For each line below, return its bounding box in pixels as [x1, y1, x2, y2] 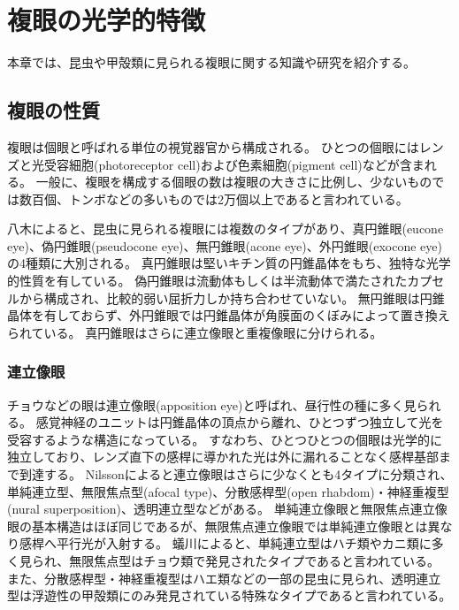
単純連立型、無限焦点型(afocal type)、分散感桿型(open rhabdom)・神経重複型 [7, 482, 449, 500]
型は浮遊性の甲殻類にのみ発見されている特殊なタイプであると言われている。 [7, 586, 452, 605]
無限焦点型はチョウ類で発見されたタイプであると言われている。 [69, 552, 440, 570]
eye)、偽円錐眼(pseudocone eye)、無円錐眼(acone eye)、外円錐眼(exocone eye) [7, 236, 442, 255]
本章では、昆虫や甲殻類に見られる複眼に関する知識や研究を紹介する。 [7, 53, 416, 72]
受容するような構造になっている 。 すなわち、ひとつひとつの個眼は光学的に [7, 430, 443, 448]
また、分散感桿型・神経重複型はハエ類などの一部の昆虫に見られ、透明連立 [7, 568, 441, 587]
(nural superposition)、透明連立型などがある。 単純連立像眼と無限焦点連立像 [7, 499, 448, 518]
